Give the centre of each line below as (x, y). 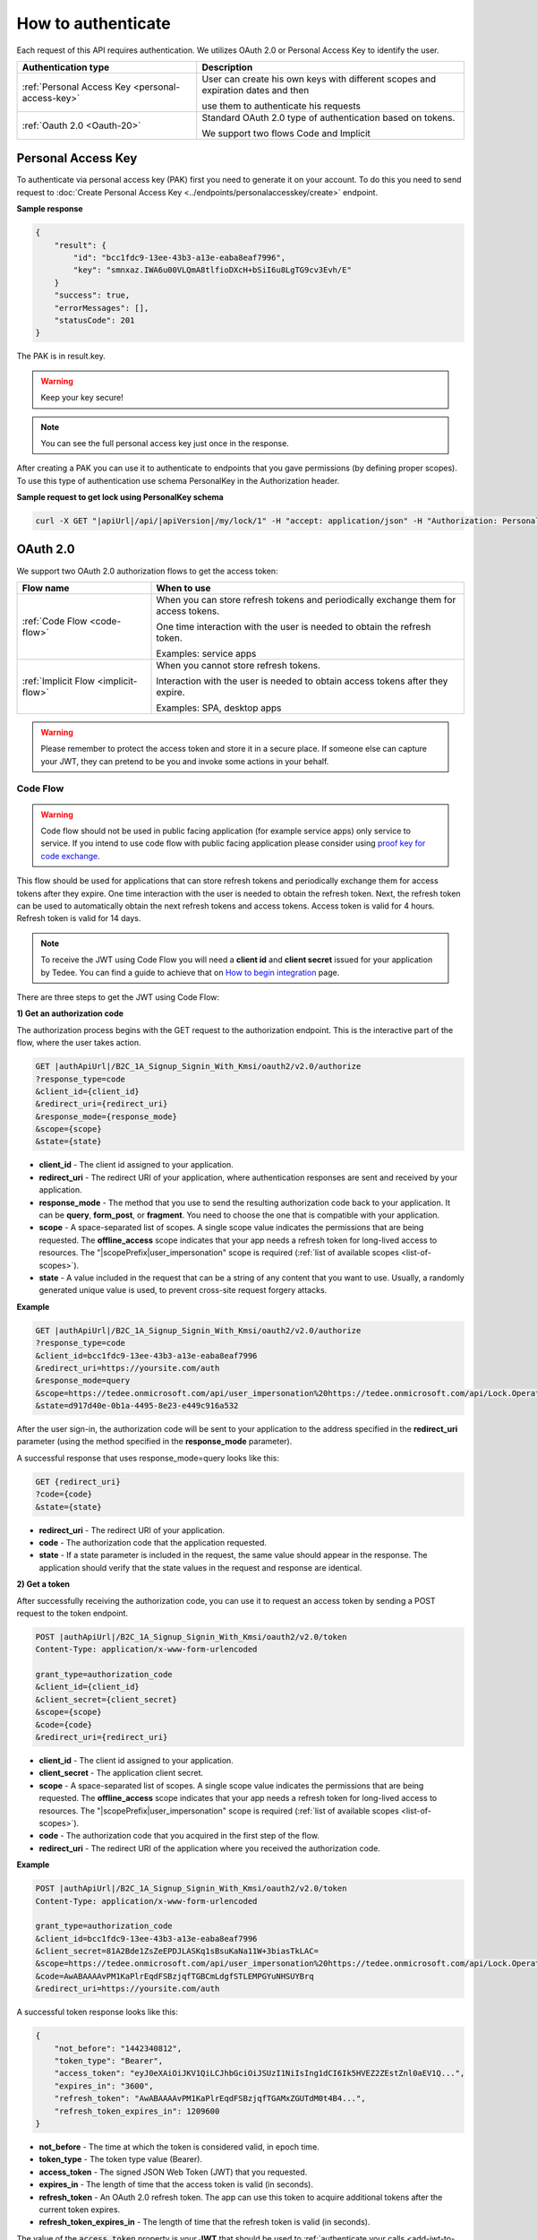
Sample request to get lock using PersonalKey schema (120, 497)
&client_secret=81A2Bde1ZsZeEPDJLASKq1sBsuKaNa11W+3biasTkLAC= (177, 1951)
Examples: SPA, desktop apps (219, 708)
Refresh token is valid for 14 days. (79, 918)
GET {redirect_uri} (78, 1482)
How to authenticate (94, 23)
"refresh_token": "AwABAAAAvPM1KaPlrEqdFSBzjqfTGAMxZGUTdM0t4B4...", (210, 2098)
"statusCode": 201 (94, 320)
